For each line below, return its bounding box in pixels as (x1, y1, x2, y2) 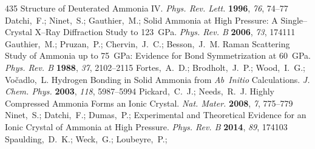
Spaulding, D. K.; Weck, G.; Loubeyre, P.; (5, 132, 168, 145)
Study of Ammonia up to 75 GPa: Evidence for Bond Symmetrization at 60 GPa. (5, 49, 311, 62)
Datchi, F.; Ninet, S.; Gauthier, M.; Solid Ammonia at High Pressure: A (5, 13, 278, 26)
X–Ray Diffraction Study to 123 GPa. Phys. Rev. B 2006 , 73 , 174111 (35, 25, 296, 38)
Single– (280, 13, 308, 26)
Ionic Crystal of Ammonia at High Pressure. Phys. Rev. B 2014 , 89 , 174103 (5, 120, 288, 133)
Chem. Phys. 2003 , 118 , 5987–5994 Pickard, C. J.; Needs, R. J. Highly (5, 85, 274, 98)
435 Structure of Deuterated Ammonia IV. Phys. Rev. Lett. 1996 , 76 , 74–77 (5, 2, 288, 14)
